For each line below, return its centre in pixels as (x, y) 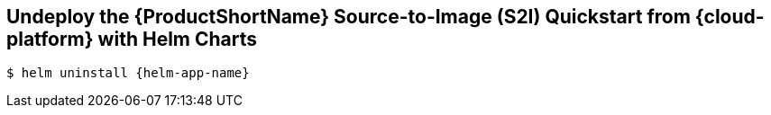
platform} (50, 39)
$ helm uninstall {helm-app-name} (128, 73)
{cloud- (730, 17)
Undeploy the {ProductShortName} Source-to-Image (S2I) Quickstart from (349, 17)
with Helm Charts (178, 39)
